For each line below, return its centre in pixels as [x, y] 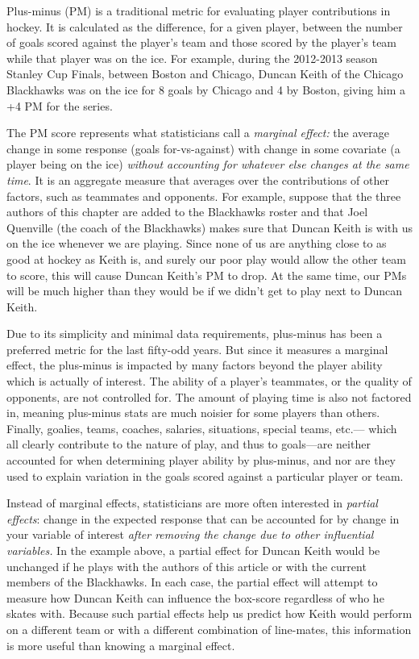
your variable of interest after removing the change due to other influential [190, 534]
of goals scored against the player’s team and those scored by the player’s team [202, 42]
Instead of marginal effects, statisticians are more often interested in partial [192, 503]
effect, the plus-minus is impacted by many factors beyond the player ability [195, 365]
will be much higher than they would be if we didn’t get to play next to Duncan [205, 291]
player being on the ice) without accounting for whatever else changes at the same [208, 164]
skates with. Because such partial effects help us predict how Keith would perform [209, 613]
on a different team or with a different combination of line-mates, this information [209, 629]
